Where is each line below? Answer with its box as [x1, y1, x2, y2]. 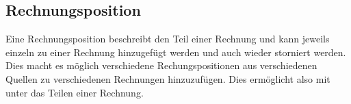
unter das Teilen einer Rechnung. [5, 85, 144, 99]
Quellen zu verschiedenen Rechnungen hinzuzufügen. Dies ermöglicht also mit [5, 71, 330, 86]
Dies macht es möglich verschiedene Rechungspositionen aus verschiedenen [5, 58, 317, 73]
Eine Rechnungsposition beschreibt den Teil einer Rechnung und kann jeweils [5, 31, 330, 46]
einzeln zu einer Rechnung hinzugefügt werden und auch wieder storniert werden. [5, 44, 346, 59]
